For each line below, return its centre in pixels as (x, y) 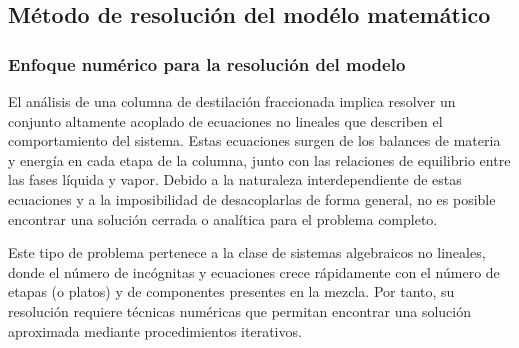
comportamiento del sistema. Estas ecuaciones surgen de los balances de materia (254, 140)
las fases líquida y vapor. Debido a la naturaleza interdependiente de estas (235, 179)
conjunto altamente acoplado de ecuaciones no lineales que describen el (225, 120)
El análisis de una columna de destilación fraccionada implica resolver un (232, 101)
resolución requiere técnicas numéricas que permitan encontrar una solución (239, 310)
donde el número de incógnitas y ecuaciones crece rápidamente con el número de (254, 271)
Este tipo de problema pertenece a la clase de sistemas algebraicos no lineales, (247, 252)
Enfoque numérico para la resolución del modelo (207, 63)
